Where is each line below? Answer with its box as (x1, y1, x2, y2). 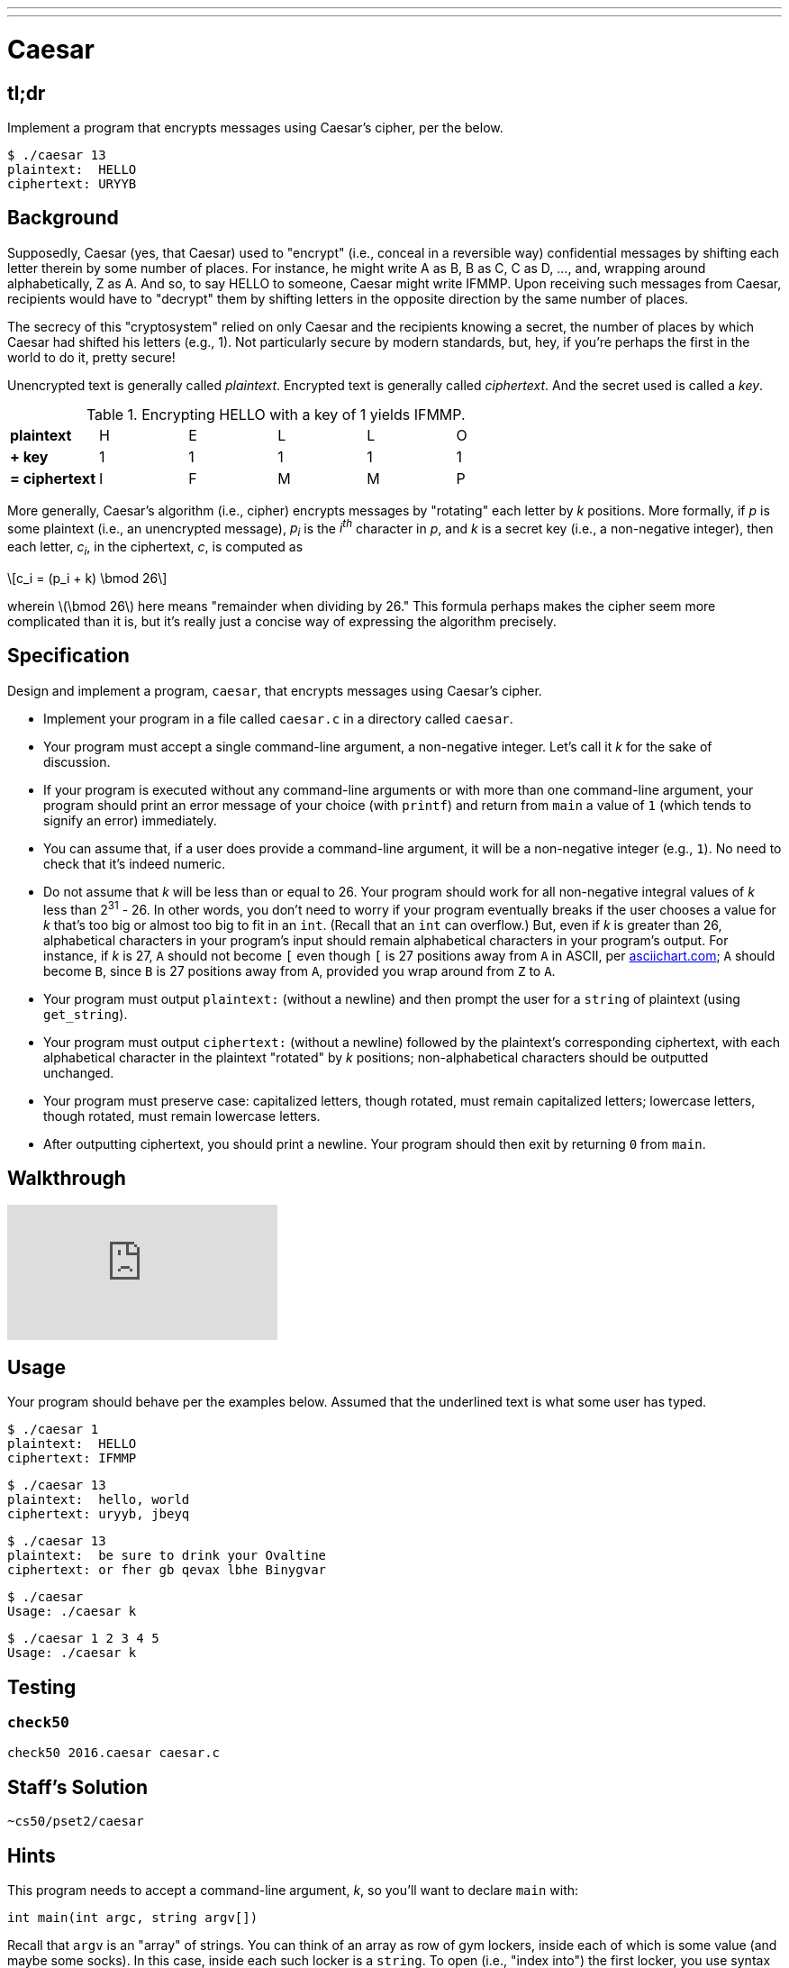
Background (7, 206, 119, 230)
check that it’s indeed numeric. (43, 855, 226, 871)
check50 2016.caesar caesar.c (7, 1745, 221, 1761)
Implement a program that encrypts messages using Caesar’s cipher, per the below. (7, 119, 503, 135)
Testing (7, 1675, 77, 1699)
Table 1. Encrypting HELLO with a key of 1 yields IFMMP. (86, 405, 466, 424)
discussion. (43, 753, 111, 770)
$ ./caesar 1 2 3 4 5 (7, 1631, 159, 1646)
